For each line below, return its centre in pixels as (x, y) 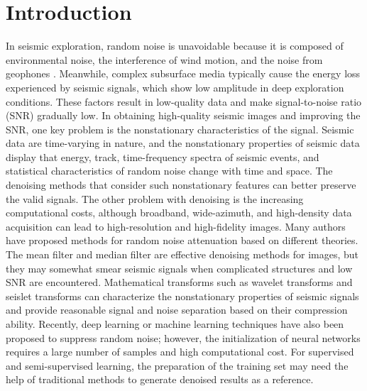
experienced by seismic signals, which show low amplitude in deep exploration (175, 87)
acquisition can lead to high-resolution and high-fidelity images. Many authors (176, 226)
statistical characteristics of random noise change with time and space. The (169, 171)
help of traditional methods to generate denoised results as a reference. (160, 379)
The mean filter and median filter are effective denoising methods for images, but (182, 254)
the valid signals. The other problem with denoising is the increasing (155, 198)
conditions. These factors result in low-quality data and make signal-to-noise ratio (184, 101)
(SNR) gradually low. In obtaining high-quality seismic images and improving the (183, 115)
